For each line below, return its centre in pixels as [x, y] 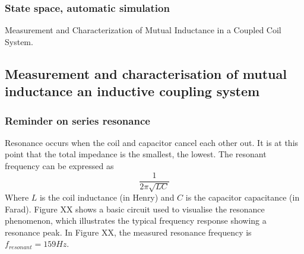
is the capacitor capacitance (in [243, 197]
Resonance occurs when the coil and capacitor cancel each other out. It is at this [152, 142]
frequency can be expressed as [59, 165]
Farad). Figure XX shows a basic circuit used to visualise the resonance [135, 209]
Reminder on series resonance [77, 120]
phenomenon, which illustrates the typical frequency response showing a [136, 220]
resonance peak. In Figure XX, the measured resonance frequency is [128, 232]
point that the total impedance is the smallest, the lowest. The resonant [136, 154]
